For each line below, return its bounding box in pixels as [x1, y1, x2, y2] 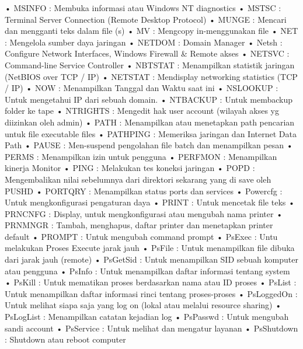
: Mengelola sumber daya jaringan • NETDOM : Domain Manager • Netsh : [5, 36, 283, 48]
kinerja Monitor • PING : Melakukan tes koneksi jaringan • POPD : [5, 162, 255, 174]
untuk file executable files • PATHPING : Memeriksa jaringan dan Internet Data [5, 127, 297, 139]
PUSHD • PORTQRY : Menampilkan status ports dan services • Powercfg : [5, 184, 283, 197]
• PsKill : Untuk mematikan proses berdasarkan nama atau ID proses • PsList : [5, 276, 297, 288]
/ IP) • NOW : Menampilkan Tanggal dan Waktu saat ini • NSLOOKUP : [5, 82, 278, 94]
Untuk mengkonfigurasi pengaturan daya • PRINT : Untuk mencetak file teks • [5, 196, 295, 208]
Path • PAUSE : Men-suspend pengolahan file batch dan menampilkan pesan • [5, 139, 293, 151]
